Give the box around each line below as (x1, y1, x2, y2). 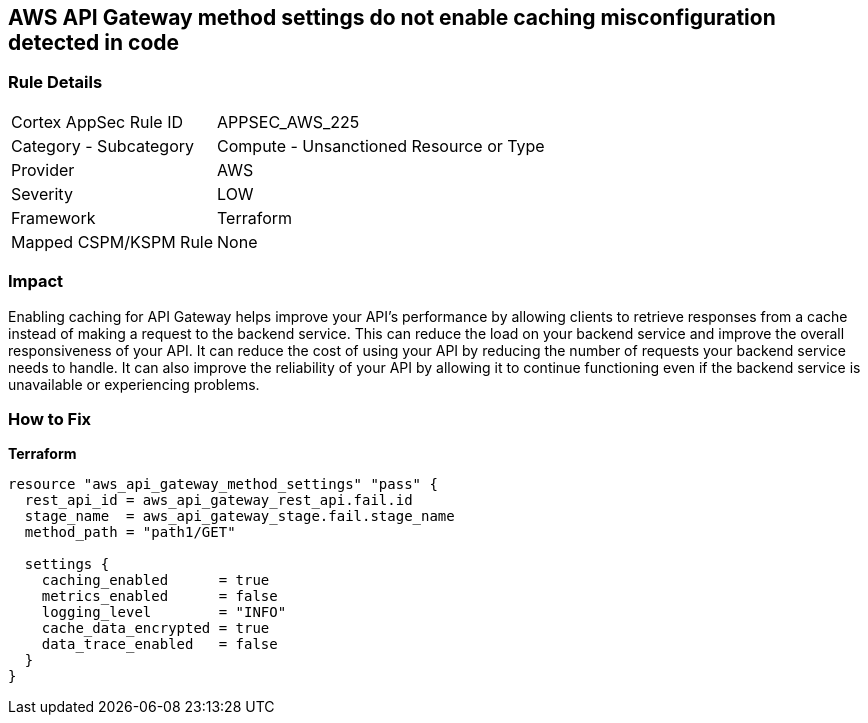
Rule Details (8, 72, 103, 93)
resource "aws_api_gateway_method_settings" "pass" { (8, 476, 438, 493)
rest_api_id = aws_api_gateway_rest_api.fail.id (24, 492, 413, 509)
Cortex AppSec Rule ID (11, 111, 184, 132)
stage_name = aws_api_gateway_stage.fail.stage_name (24, 508, 455, 525)
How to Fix (8, 408, 92, 429)
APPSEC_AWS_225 (217, 111, 360, 132)
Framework (11, 207, 96, 228)
